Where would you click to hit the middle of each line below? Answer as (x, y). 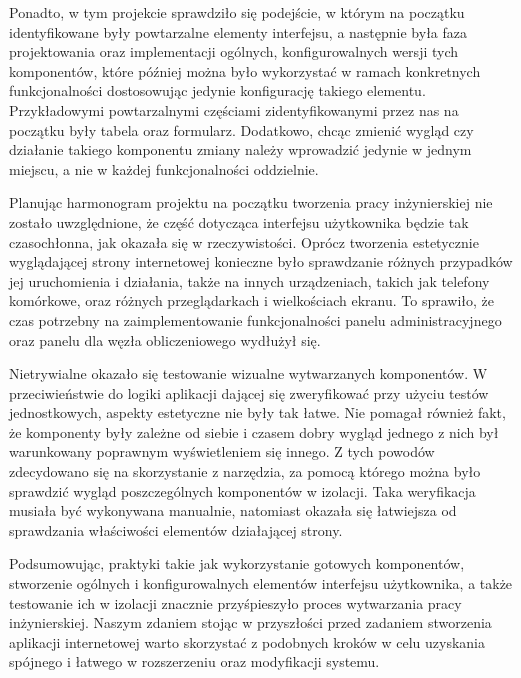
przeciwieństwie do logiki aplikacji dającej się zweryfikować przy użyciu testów (249, 392)
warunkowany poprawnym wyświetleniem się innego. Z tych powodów (222, 451)
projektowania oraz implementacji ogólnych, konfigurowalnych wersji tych (234, 51)
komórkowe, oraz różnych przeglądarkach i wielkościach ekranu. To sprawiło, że (251, 300)
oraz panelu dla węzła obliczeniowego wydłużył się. (165, 339)
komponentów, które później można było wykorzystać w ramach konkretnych (245, 70)
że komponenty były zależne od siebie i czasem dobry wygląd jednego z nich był (254, 431)
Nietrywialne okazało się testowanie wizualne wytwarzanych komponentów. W (248, 373)
